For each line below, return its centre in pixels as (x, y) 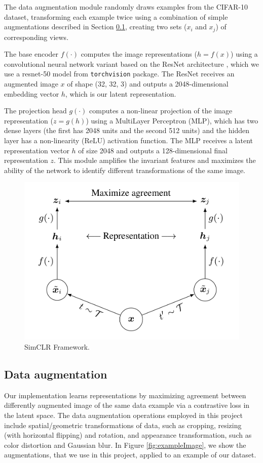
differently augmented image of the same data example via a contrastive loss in (127, 405)
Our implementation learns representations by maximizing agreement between (125, 395)
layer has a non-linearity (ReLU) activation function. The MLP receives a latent (129, 140)
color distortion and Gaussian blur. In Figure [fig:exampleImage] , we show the (125, 445)
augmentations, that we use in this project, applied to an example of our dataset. (130, 455)
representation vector (37, 150)
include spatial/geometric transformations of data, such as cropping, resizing (123, 425)
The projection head (35, 111)
